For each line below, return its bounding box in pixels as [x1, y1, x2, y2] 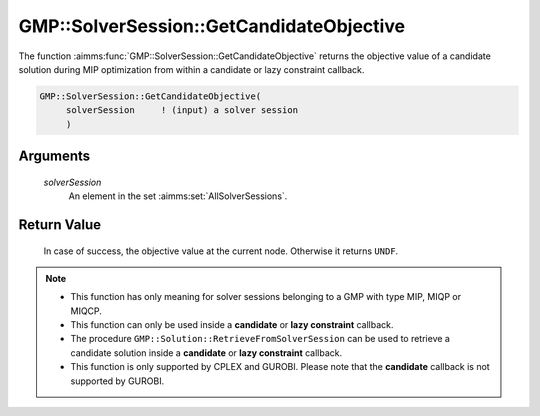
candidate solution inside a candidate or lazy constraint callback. [70, 346, 343, 359]
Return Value [18, 216, 102, 233]
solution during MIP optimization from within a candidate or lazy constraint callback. [18, 63, 365, 75]
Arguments [18, 148, 91, 165]
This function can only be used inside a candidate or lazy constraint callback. [70, 319, 394, 331]
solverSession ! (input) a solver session [65, 105, 299, 116]
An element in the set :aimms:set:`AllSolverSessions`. [68, 190, 288, 202]
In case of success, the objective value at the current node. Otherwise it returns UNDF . [43, 245, 399, 257]
